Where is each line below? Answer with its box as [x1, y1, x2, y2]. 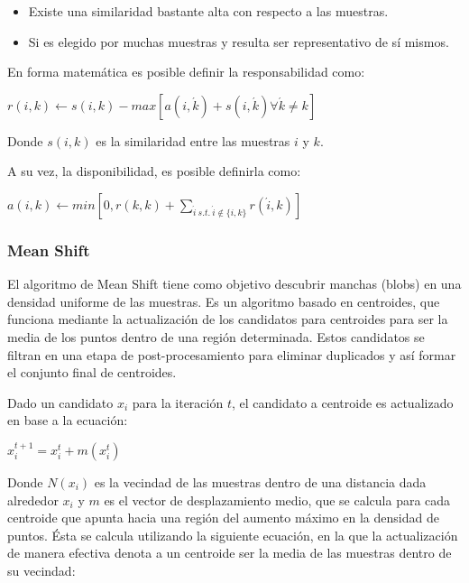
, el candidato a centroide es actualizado [231, 393, 454, 412]
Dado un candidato [7, 393, 114, 412]
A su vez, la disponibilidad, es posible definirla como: [7, 162, 301, 180]
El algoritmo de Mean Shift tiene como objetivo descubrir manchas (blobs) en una [7, 274, 462, 293]
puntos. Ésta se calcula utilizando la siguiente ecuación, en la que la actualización [7, 525, 458, 544]
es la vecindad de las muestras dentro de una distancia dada [94, 472, 427, 491]
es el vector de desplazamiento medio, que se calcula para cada [104, 490, 451, 509]
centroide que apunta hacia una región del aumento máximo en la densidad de [7, 508, 439, 527]
